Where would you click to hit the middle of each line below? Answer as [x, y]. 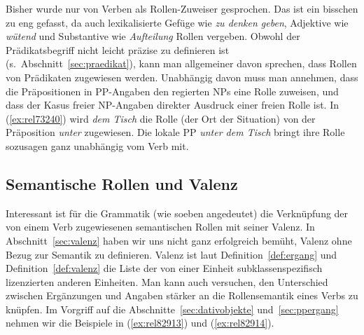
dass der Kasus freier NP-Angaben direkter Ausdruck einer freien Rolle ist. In [172, 105]
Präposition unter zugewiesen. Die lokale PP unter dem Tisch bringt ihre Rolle [175, 132]
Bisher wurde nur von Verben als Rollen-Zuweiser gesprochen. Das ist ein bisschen [182, 8]
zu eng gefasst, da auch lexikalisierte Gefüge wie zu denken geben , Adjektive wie [177, 22]
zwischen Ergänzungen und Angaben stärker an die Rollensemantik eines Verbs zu [182, 295]
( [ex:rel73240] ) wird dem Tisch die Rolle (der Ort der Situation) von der [161, 118]
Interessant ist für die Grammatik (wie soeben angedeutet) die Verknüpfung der [177, 213]
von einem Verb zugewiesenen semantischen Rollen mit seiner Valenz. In [160, 227]
